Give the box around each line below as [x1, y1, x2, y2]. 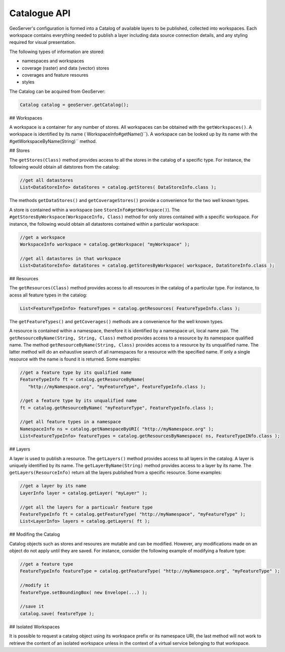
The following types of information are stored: [9, 48, 105, 55]
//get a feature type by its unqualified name [20, 398, 137, 404]
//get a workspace [20, 234, 65, 240]
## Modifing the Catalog [9, 531, 60, 537]
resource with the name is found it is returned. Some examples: [9, 356, 141, 362]
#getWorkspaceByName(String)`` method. [9, 138, 97, 144]
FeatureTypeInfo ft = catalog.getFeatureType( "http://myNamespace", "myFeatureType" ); [20, 511, 246, 517]
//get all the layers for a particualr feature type [20, 504, 153, 510]
